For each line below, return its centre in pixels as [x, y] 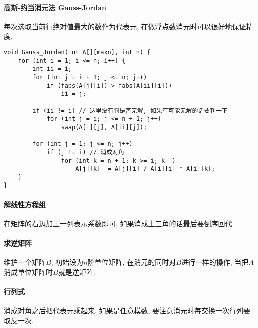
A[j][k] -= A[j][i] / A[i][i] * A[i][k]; [145, 169]
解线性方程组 [25, 204]
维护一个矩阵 [25, 262]
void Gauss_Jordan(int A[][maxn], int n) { [77, 52]
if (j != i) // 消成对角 [85, 152]
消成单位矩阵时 [28, 271]
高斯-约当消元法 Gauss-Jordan [55, 7]
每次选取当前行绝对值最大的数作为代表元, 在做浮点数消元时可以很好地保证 [125, 26]
